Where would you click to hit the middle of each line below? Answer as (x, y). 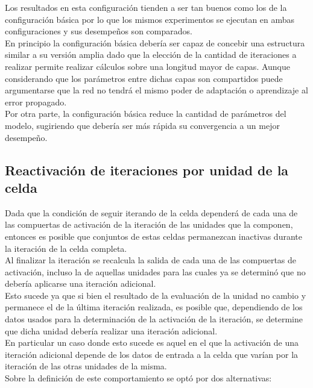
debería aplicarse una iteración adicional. (81, 283)
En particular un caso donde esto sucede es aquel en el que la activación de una (152, 343)
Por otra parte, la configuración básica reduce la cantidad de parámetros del (146, 114)
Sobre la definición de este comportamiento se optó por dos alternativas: (138, 378)
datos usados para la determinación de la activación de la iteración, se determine (154, 319)
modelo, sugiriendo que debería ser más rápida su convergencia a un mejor (142, 125)
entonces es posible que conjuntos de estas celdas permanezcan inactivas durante (153, 236)
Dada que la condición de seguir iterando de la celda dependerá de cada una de (151, 212)
